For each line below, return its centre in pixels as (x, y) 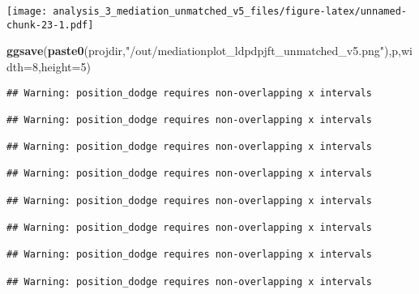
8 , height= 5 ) (61, 66)
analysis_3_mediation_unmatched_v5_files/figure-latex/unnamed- (230, 11)
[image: (27, 11)
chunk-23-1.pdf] (50, 25)
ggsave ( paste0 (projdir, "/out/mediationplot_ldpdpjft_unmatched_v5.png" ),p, (204, 51)
